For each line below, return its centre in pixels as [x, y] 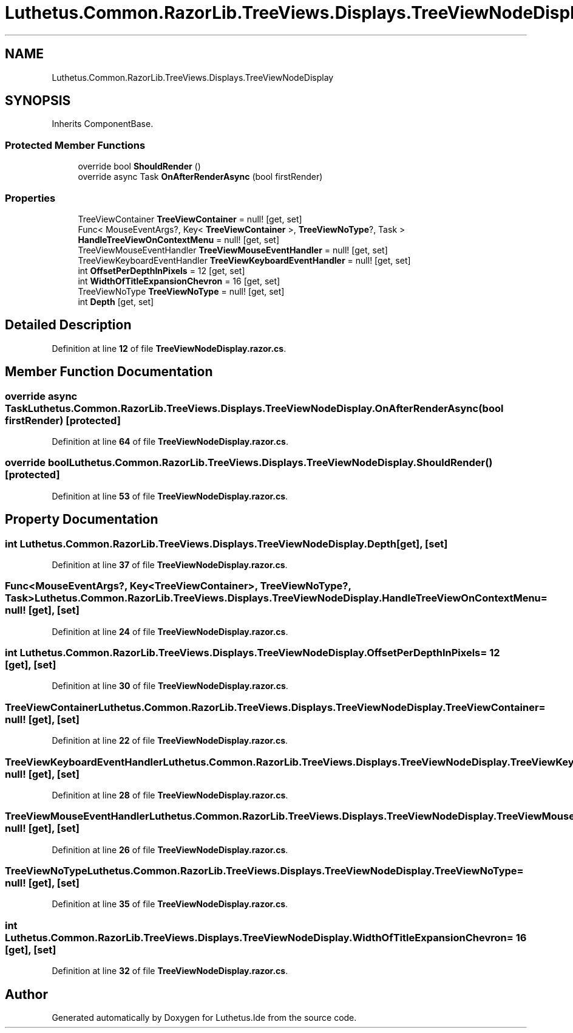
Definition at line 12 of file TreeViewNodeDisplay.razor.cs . [169, 348]
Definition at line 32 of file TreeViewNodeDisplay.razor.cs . [170, 971]
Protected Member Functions [75, 145]
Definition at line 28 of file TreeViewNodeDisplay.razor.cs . [170, 795]
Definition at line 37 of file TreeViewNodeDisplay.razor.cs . [170, 565]
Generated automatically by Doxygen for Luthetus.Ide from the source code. [204, 1018]
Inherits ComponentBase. [103, 124]
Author [26, 994]
